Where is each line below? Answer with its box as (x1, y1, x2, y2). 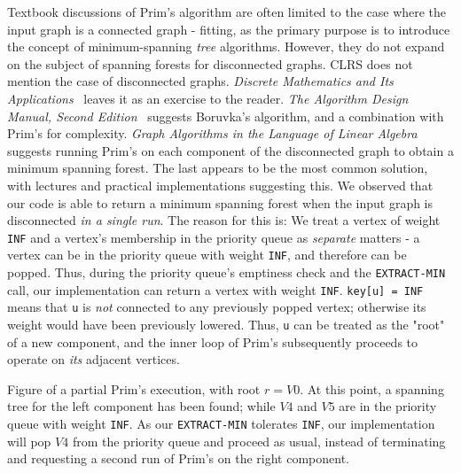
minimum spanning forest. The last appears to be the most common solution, (7, 159, 428, 177)
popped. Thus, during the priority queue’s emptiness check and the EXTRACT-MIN (7, 263, 446, 282)
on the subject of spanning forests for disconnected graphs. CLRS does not (7, 54, 413, 73)
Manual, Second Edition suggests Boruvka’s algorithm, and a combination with (7, 106, 444, 125)
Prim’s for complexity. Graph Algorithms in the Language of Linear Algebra (7, 124, 418, 143)
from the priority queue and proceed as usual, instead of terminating (72, 431, 446, 450)
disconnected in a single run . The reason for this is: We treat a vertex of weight (7, 211, 441, 229)
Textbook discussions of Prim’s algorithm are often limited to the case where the (7, 3, 447, 20)
